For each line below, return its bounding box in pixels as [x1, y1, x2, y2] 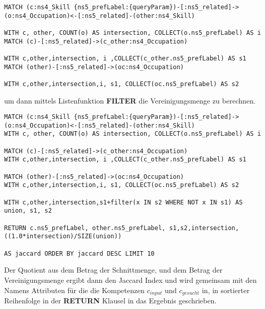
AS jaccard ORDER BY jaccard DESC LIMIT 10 [4, 250, 155, 257]
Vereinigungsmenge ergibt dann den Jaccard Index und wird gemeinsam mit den [4, 274, 257, 285]
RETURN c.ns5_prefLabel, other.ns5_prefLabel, [4, 224, 166, 232]
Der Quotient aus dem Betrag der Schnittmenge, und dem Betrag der [4, 264, 222, 275]
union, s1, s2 [4, 207, 52, 215]
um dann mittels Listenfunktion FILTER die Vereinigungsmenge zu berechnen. [4, 95, 256, 106]
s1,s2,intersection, [169, 224, 239, 232]
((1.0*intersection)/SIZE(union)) [4, 233, 122, 240]
